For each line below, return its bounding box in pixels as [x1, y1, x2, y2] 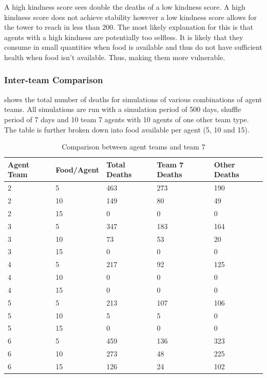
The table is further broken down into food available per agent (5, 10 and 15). [4, 124, 250, 135]
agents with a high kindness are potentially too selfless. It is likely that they [4, 31, 243, 42]
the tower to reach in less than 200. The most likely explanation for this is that [4, 22, 254, 32]
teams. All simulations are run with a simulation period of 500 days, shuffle [4, 104, 241, 115]
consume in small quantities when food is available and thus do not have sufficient [4, 42, 262, 52]
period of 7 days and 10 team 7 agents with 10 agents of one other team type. [4, 114, 249, 124]
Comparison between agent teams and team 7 [62, 141, 205, 152]
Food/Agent [55, 164, 100, 175]
